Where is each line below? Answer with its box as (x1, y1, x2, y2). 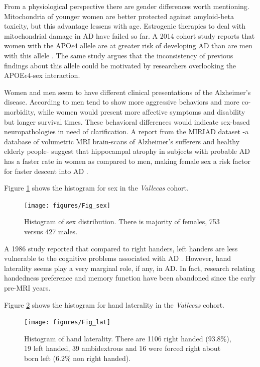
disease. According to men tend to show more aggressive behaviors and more (4, 97, 239, 107)
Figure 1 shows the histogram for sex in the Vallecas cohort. (4, 182, 189, 193)
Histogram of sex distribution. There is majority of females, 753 (24, 216, 220, 227)
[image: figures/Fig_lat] (24, 319, 110, 326)
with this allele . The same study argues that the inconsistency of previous (4, 50, 233, 60)
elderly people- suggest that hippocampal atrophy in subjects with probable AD (4, 146, 250, 156)
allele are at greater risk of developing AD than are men (80, 40, 252, 51)
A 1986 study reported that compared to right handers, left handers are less (4, 243, 238, 253)
